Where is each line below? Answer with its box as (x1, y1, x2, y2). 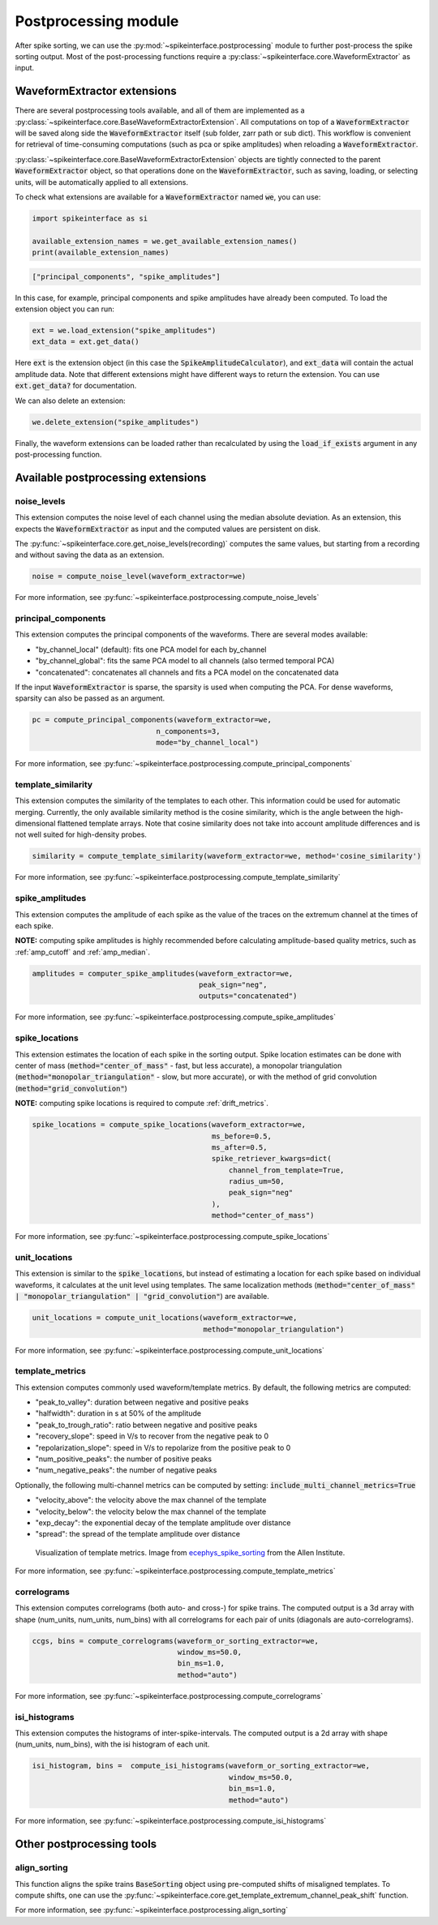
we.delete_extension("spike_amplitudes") (32, 418, 200, 427)
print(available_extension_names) (32, 248, 170, 257)
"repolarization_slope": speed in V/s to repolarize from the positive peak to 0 (35, 1443, 291, 1452)
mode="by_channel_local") (156, 738, 260, 748)
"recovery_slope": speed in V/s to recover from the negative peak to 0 (35, 1431, 269, 1441)
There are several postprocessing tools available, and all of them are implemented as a (15, 105, 305, 115)
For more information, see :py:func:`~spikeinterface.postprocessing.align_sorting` (15, 1906, 288, 1915)
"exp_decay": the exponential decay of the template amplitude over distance (35, 1517, 291, 1528)
